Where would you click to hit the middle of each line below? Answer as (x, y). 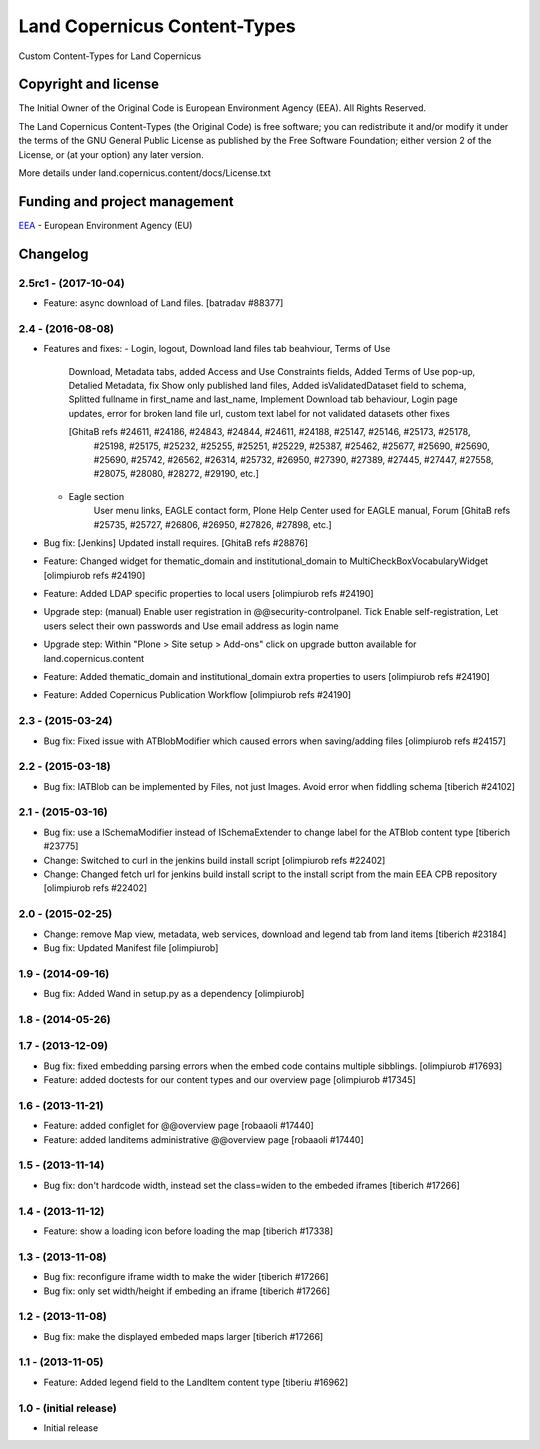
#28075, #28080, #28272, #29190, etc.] (176, 474)
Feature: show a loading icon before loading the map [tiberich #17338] (188, 1231)
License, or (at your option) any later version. (111, 154)
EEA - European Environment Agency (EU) (105, 225)
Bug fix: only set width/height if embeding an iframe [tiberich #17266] (186, 1291)
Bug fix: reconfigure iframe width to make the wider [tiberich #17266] (186, 1277)
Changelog (53, 253)
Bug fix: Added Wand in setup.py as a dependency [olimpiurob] (174, 994)
